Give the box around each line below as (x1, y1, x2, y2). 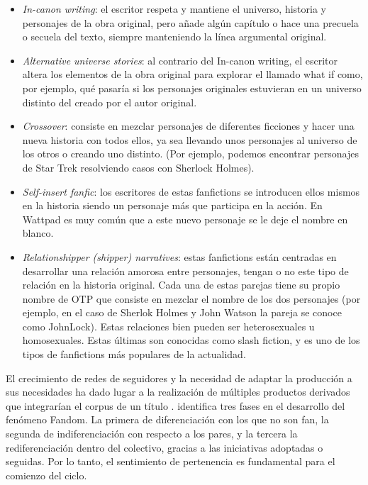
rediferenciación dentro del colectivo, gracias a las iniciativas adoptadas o (6, 440, 323, 455)
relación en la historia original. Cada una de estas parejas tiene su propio (22, 277, 340, 292)
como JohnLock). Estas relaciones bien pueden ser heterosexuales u (22, 318, 315, 333)
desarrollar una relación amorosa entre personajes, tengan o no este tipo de (22, 263, 349, 278)
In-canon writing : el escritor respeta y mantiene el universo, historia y (22, 1, 326, 16)
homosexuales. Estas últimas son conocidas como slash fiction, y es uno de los (22, 333, 360, 347)
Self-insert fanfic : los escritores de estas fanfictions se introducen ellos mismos (22, 184, 360, 199)
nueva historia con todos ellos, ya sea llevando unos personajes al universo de (22, 132, 357, 147)
